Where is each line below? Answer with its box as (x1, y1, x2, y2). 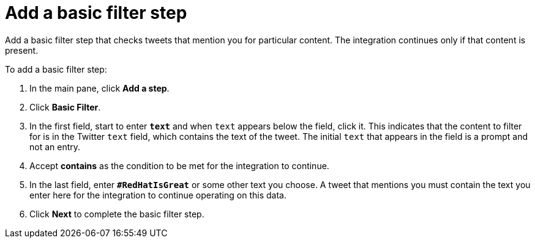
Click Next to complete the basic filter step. (29, 208, 204, 219)
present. (5, 45, 39, 56)
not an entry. (29, 141, 81, 152)
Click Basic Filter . (29, 101, 101, 112)
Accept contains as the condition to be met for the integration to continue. (29, 160, 329, 171)
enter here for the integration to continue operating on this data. (29, 189, 286, 200)
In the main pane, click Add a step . (29, 82, 170, 93)
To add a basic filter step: (5, 63, 107, 74)
